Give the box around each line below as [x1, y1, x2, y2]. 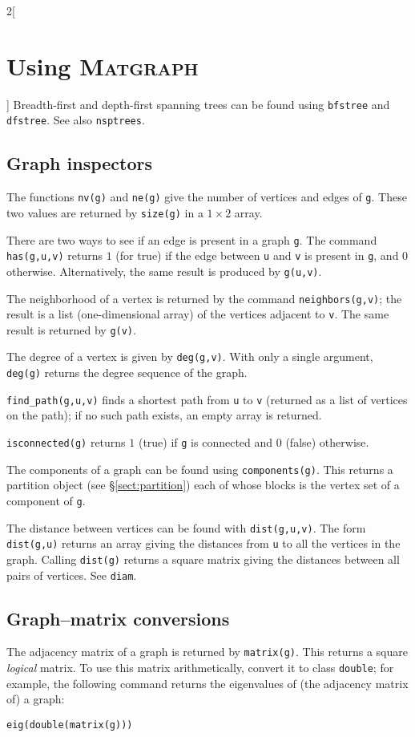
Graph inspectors [6, 151, 153, 176]
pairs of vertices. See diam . [6, 566, 137, 583]
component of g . [6, 492, 86, 508]
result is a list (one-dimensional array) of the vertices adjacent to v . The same [6, 306, 389, 322]
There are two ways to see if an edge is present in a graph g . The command [6, 231, 377, 248]
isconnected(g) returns [6, 434, 126, 451]
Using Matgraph [6, 49, 199, 82]
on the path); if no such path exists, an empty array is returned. [6, 407, 322, 423]
